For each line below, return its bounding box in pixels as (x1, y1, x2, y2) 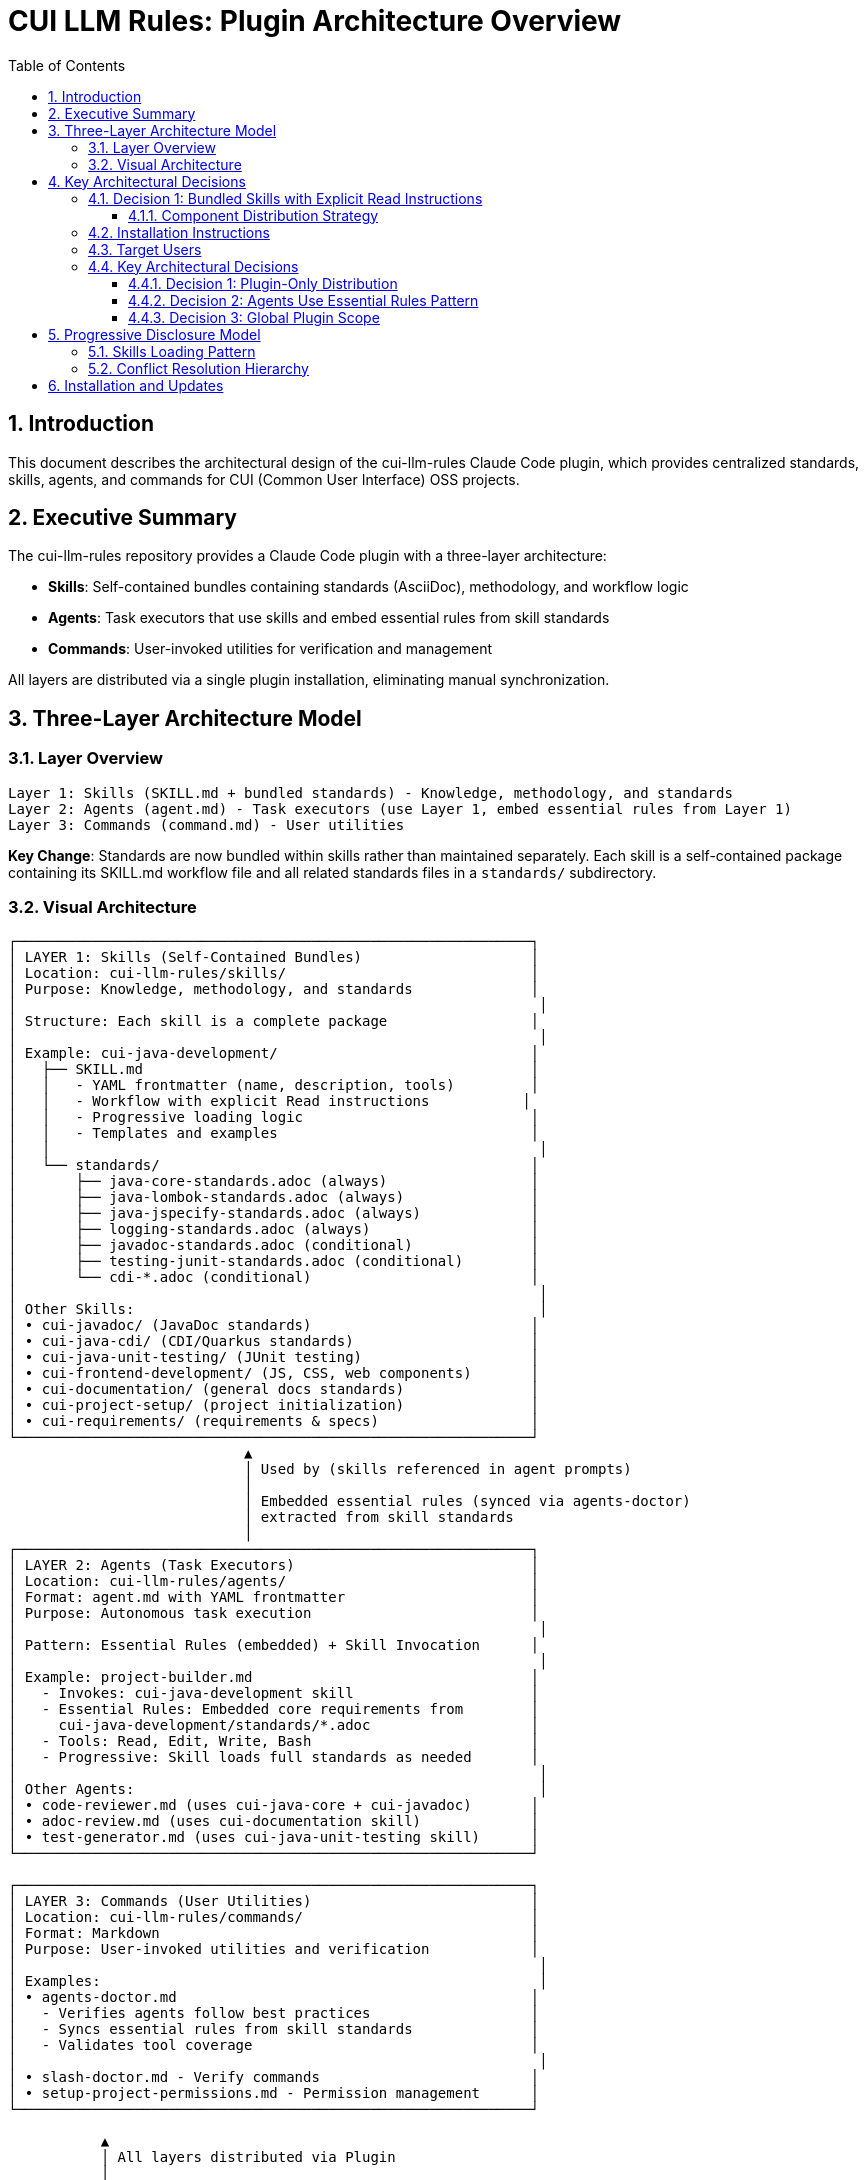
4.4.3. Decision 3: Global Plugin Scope (128, 308, 380, 326)
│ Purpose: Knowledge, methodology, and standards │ (8, 981, 540, 998)
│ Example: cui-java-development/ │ (8, 1045, 540, 1062)
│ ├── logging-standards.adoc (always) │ (8, 1221, 540, 1238)
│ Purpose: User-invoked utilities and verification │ (8, 1941, 540, 1958)
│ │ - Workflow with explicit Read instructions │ (8, 1093, 531, 1110)
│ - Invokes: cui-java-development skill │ (8, 1685, 540, 1702)
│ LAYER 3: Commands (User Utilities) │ (8, 1893, 540, 1910)
